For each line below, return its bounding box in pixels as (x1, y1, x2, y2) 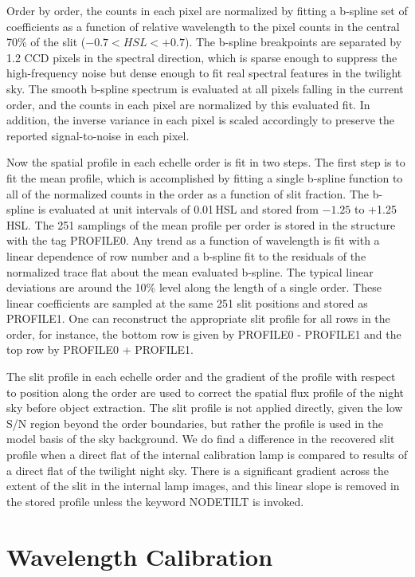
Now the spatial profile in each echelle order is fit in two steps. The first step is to (6, 154, 405, 171)
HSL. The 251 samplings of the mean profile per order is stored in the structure (6, 216, 396, 233)
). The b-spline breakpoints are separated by (184, 33, 402, 50)
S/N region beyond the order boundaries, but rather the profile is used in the (6, 414, 384, 431)
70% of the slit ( (6, 33, 86, 50)
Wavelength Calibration (6, 540, 273, 572)
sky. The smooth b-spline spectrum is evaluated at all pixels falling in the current (6, 80, 404, 96)
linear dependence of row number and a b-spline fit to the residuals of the (6, 247, 366, 264)
